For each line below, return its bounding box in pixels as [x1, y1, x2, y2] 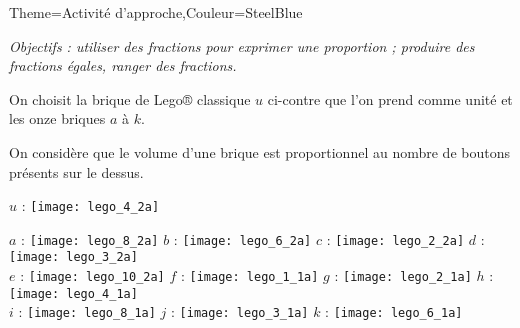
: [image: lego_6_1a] [325, 301, 463, 322]
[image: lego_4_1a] [9, 286, 138, 301]
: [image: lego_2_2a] [326, 228, 465, 249]
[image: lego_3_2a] [9, 250, 138, 265]
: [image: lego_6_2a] [173, 228, 312, 249]
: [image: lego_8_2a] [21, 228, 159, 249]
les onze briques [9, 108, 106, 129]
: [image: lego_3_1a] [171, 301, 309, 322]
